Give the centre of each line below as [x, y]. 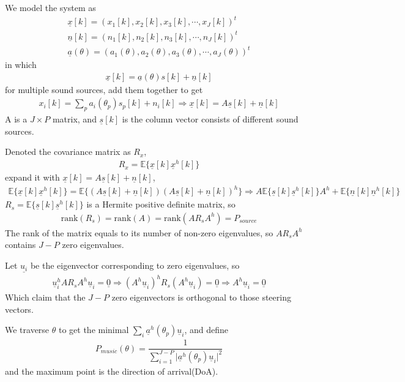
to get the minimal [94, 330]
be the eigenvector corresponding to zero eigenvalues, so [135, 265]
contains [20, 245]
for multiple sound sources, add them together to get [104, 89]
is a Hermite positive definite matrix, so [161, 204]
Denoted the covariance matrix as [68, 152]
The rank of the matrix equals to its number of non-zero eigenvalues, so [139, 232]
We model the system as [50, 7]
